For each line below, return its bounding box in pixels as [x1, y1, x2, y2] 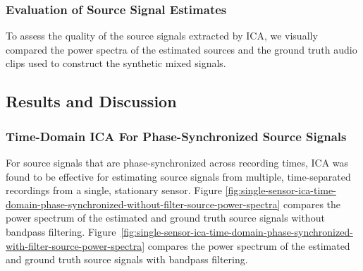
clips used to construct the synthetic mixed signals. [6, 56, 226, 71]
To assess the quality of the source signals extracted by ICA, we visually [6, 28, 318, 43]
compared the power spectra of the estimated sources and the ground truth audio [6, 42, 357, 56]
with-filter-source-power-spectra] [6, 238, 145, 253]
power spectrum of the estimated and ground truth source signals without [6, 210, 325, 225]
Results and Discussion [6, 90, 177, 112]
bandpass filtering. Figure [6, 224, 116, 239]
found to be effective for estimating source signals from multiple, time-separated [6, 169, 351, 183]
